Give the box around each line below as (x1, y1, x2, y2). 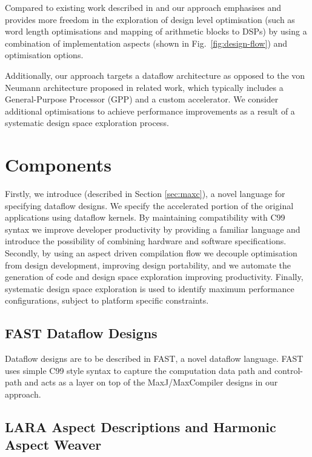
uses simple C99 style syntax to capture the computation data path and (5, 364, 272, 376)
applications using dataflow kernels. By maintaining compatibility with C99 (5, 211, 285, 224)
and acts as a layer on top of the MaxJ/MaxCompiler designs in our (24, 376, 278, 389)
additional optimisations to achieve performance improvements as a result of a (5, 104, 295, 117)
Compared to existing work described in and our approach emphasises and (5, 1, 281, 13)
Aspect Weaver (5, 435, 102, 454)
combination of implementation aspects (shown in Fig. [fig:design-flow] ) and (5, 36, 288, 49)
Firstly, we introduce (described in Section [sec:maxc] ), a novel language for (5, 187, 285, 200)
